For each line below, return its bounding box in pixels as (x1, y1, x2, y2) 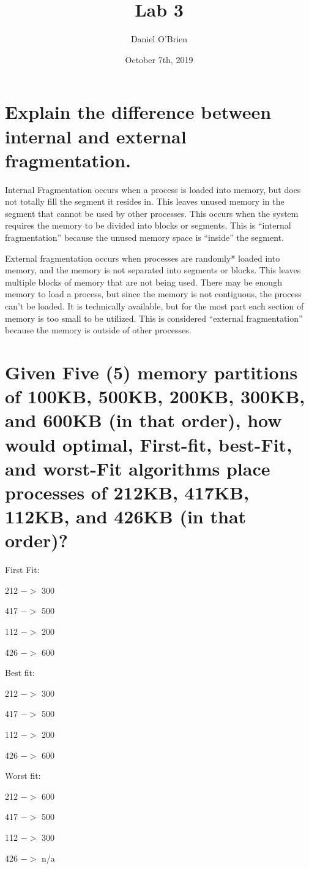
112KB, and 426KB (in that (5, 504, 247, 529)
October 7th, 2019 (125, 53, 193, 66)
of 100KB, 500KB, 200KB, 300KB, (5, 384, 305, 409)
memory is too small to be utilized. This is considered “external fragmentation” (5, 311, 303, 324)
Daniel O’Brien (130, 32, 188, 45)
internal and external (5, 123, 187, 148)
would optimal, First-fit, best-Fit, (5, 431, 292, 457)
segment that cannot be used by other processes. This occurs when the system (5, 207, 299, 219)
